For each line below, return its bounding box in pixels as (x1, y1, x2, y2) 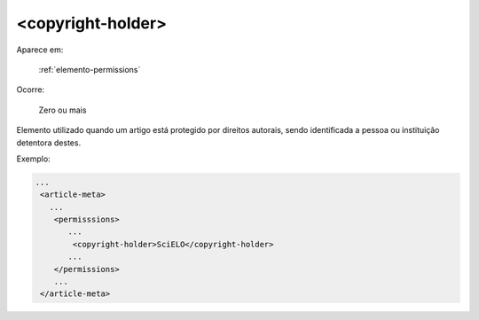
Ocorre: (16, 84, 44, 95)
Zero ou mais (38, 105, 87, 115)
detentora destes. (16, 137, 82, 148)
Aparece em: (16, 44, 64, 55)
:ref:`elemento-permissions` (38, 64, 141, 74)
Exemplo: (16, 153, 51, 164)
